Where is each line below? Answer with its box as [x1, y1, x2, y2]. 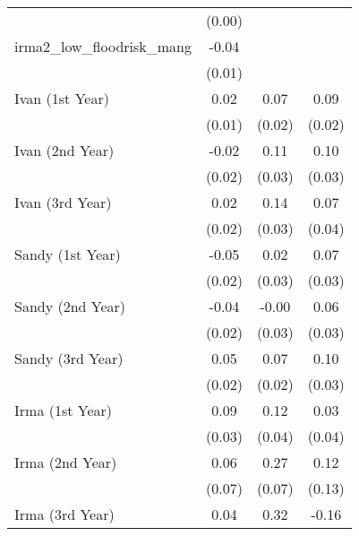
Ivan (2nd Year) [14, 140, 115, 160]
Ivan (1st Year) [14, 88, 109, 108]
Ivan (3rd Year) [14, 192, 112, 212]
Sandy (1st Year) [14, 244, 121, 264]
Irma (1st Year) [14, 400, 113, 420]
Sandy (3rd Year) [14, 348, 124, 368]
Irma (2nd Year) [14, 452, 117, 472]
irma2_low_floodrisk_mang [14, 36, 192, 56]
